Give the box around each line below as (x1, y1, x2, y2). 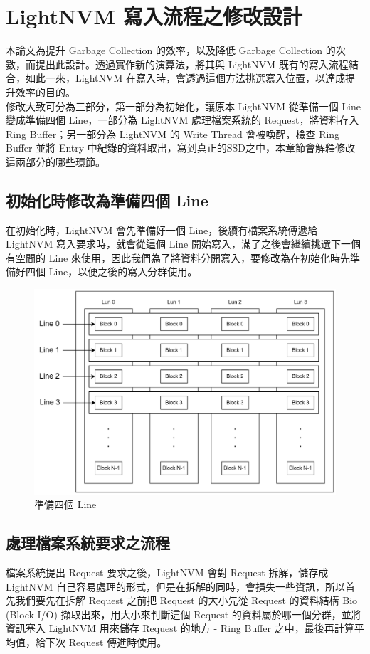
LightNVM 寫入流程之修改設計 (6, 1, 302, 31)
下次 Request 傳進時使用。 (45, 635, 167, 649)
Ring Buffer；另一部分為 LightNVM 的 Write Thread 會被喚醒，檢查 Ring (6, 126, 340, 141)
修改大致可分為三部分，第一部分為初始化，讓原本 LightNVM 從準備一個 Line (6, 98, 361, 113)
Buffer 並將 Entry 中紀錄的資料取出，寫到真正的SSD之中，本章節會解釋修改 (6, 140, 356, 155)
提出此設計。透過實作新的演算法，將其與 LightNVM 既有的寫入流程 (35, 56, 349, 71)
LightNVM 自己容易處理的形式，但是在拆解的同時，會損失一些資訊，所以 (6, 579, 345, 594)
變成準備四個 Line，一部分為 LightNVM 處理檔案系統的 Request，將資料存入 (6, 112, 359, 127)
